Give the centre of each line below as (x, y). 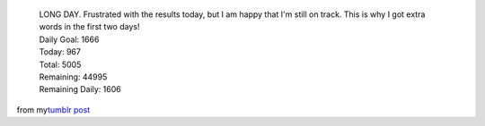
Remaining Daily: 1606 (80, 89)
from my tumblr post (53, 109)
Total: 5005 (60, 64)
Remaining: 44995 (73, 77)
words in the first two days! (89, 27)
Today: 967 (60, 52)
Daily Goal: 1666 (69, 39)
